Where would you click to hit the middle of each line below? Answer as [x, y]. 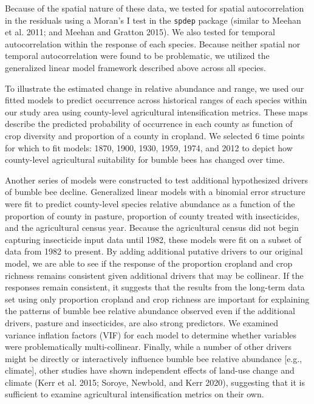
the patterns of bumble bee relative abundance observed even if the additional [150, 311]
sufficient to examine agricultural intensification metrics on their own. [135, 394]
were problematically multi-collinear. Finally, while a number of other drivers [148, 347]
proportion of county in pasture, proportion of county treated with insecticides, [152, 215]
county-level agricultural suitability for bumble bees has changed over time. [145, 159]
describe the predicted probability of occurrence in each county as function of [149, 124]
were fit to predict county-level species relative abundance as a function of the [150, 203]
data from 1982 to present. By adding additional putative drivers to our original [154, 251]
